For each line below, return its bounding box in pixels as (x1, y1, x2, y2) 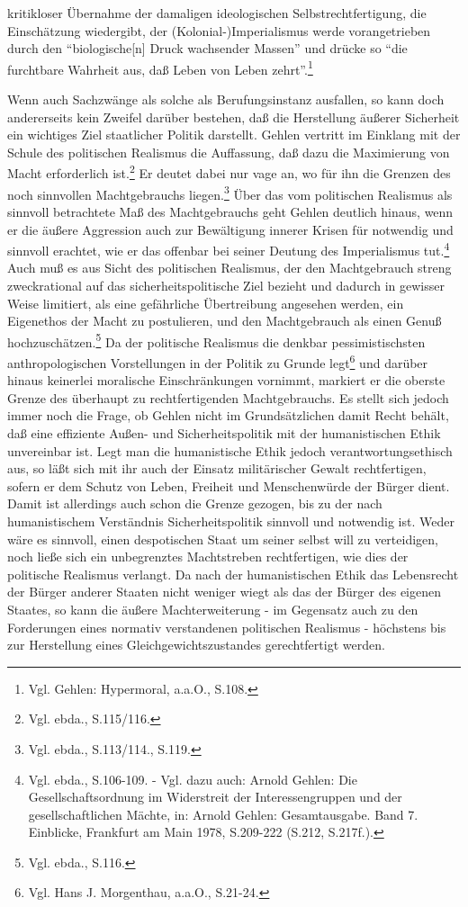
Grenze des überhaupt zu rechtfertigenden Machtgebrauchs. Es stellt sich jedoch (7, 388, 449, 407)
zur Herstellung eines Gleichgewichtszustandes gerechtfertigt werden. (7, 635, 385, 654)
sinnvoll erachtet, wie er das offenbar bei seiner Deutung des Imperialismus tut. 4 (7, 238, 450, 259)
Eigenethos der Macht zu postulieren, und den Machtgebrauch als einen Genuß (7, 311, 442, 330)
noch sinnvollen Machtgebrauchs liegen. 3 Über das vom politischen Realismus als (7, 182, 453, 203)
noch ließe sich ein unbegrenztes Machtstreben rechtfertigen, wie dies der (7, 547, 409, 566)
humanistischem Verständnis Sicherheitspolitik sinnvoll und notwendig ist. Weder (7, 511, 454, 530)
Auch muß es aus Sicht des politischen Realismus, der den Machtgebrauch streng (7, 258, 452, 277)
